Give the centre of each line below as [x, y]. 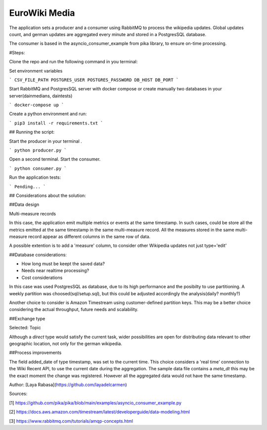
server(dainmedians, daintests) [41, 96]
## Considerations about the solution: [47, 195]
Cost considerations [42, 277]
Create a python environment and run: [48, 114]
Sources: [18, 394]
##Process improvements [35, 352]
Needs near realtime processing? [55, 271]
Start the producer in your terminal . [45, 141]
